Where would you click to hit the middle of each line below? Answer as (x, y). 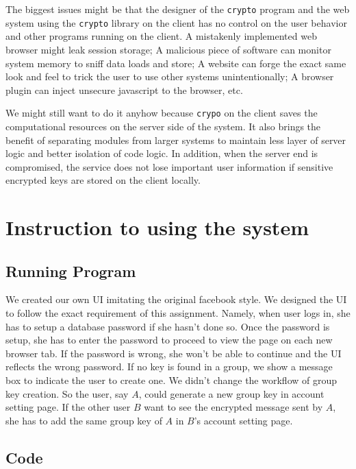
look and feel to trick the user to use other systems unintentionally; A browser (170, 76)
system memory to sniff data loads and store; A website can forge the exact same (176, 63)
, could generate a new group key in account (231, 393)
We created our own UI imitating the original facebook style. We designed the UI (176, 299)
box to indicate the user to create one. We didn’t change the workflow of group (171, 380)
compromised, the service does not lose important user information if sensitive (169, 166)
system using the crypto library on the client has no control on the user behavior (176, 22)
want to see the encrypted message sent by (233, 407)
